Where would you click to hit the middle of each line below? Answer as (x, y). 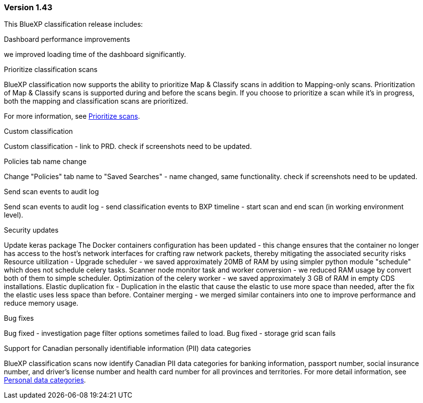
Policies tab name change (45, 162)
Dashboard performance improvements (67, 39)
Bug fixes (19, 318)
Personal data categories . (45, 380)
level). (14, 215)
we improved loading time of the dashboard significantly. (95, 55)
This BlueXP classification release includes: (74, 24)
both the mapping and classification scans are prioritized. (96, 101)
